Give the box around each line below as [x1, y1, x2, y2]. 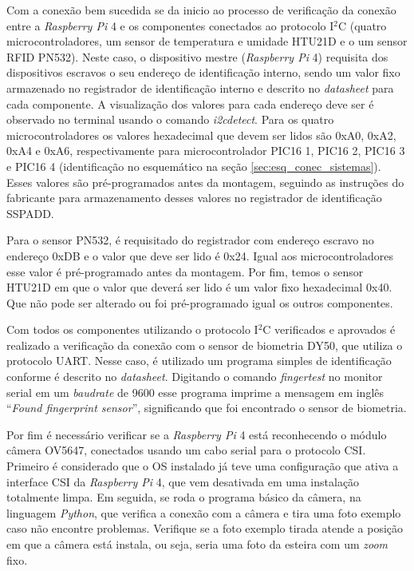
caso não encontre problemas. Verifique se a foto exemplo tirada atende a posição [6, 520, 404, 537]
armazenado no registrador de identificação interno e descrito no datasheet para [6, 79, 394, 96]
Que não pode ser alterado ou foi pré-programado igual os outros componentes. [6, 294, 393, 311]
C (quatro [338, 17, 387, 34]
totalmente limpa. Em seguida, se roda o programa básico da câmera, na [6, 489, 361, 506]
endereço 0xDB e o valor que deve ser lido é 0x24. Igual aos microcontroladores [6, 247, 393, 264]
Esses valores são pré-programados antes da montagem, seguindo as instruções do [6, 173, 404, 190]
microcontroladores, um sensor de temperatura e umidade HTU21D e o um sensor [6, 33, 408, 50]
